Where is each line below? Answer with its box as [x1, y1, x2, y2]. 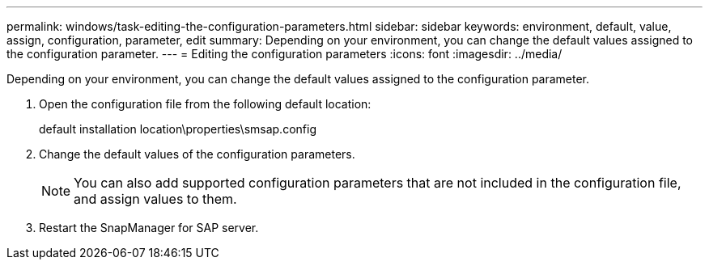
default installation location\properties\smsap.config [39, 122, 316, 136]
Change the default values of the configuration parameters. [39, 147, 355, 161]
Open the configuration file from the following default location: [39, 97, 371, 111]
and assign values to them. [74, 191, 237, 207]
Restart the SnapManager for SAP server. [39, 221, 259, 234]
